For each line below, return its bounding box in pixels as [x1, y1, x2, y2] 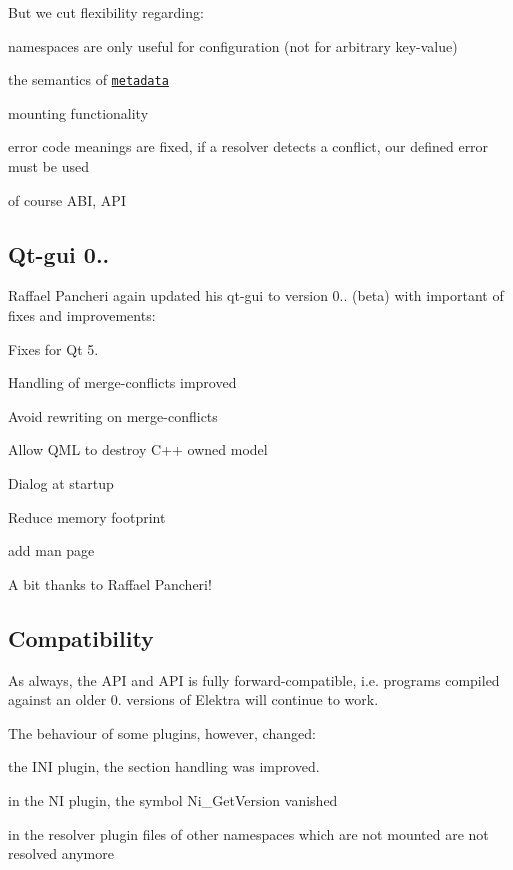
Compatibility [8, 622, 154, 653]
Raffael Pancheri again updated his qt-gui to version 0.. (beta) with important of [8, 285, 504, 306]
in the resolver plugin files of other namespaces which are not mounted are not [8, 823, 489, 844]
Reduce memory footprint [8, 506, 166, 527]
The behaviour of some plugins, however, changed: [8, 722, 316, 743]
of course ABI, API [8, 189, 126, 210]
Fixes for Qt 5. [8, 338, 99, 359]
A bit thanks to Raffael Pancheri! [8, 573, 212, 594]
